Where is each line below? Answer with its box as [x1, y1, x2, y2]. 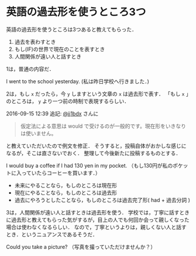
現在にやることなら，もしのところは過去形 [14, 189, 117, 196]
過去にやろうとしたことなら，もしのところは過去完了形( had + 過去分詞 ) [14, 196, 190, 203]
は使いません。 [20, 129, 57, 136]
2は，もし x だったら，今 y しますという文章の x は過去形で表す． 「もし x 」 [6, 90, 189, 97]
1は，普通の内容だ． [6, 65, 54, 72]
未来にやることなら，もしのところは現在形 [14, 182, 117, 189]
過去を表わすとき [14, 38, 56, 45]
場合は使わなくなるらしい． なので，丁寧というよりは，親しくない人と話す [6, 223, 187, 230]
